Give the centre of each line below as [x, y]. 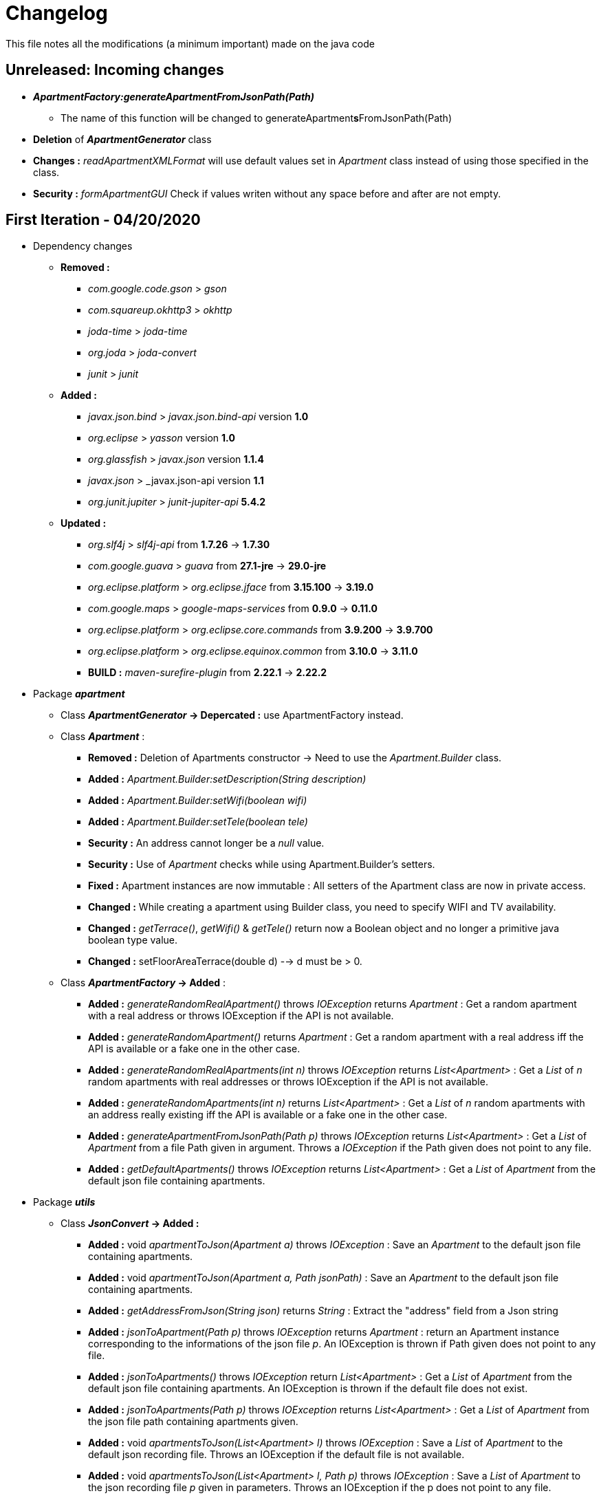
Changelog [57, 13]
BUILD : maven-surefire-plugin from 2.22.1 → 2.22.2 [208, 673]
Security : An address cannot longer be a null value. [206, 843]
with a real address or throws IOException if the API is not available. [241, 1016]
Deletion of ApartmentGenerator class [122, 139]
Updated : [84, 523]
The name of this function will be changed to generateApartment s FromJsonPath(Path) [256, 118]
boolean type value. [133, 940]
